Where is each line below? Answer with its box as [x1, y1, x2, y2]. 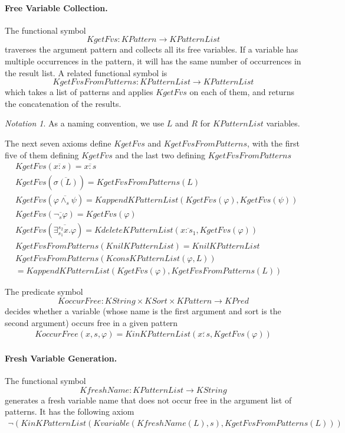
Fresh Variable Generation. [5, 351, 117, 364]
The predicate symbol [5, 285, 83, 298]
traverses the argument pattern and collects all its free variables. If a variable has [5, 43, 298, 56]
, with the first [247, 136, 300, 149]
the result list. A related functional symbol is [5, 66, 167, 79]
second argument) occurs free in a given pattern [5, 316, 178, 328]
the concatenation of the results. [5, 97, 121, 109]
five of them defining [5, 148, 79, 161]
